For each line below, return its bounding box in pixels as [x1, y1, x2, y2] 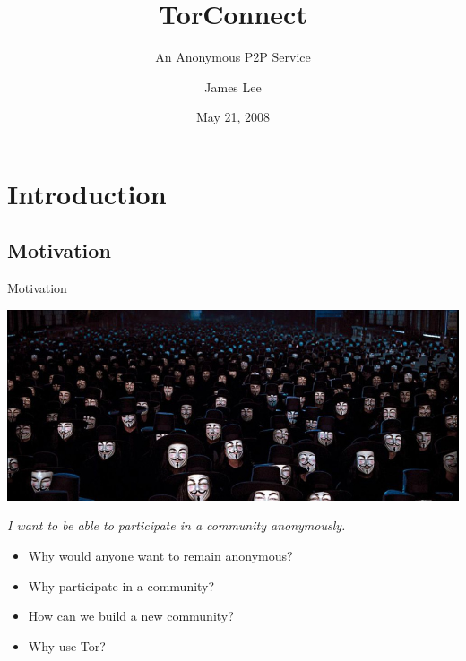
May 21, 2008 [195, 107, 271, 126]
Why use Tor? [28, 636, 106, 655]
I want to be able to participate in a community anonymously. [7, 516, 346, 535]
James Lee [204, 77, 262, 96]
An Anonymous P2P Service [155, 47, 311, 66]
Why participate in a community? [28, 576, 215, 595]
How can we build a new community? [28, 606, 234, 625]
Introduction [7, 175, 167, 211]
